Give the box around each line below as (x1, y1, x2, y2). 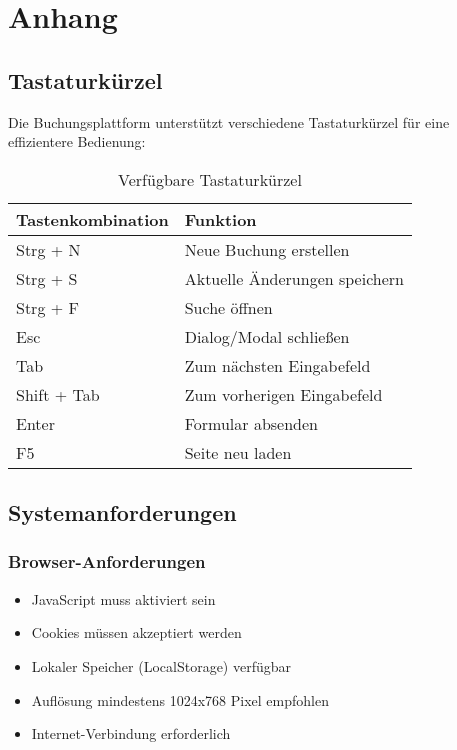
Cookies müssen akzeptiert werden (31, 622, 242, 643)
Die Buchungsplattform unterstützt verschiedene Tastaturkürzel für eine (8, 111, 450, 132)
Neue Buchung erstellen (184, 237, 350, 261)
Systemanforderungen (8, 497, 237, 528)
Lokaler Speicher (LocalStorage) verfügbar (31, 655, 292, 676)
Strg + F (16, 295, 79, 319)
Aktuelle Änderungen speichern (184, 266, 404, 290)
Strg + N (16, 237, 81, 261)
